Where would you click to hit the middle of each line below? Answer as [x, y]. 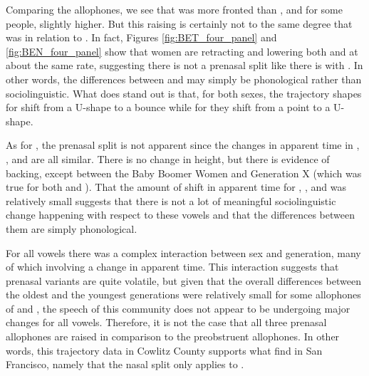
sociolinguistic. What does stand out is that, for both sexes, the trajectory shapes [184, 93]
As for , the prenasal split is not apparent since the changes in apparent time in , [183, 145]
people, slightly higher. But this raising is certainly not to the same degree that [179, 23]
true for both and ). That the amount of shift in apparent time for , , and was [176, 187]
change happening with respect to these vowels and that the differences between [180, 215]
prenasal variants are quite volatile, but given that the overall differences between [183, 280]
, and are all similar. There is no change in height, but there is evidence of [168, 158]
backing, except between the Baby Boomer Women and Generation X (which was [184, 173]
